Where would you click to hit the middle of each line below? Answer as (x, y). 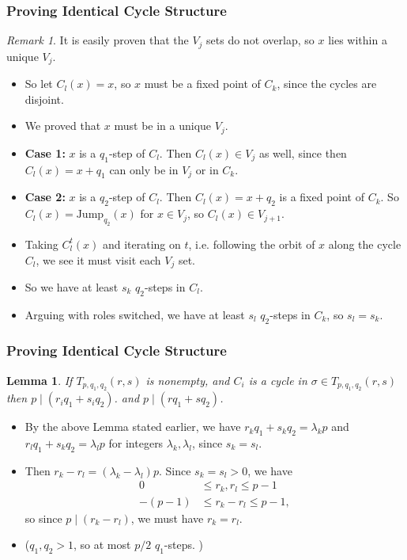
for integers (136, 442)
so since (43, 518)
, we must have (167, 518)
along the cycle (365, 244)
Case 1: (45, 152)
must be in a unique (163, 126)
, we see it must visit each (98, 259)
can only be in (144, 169)
